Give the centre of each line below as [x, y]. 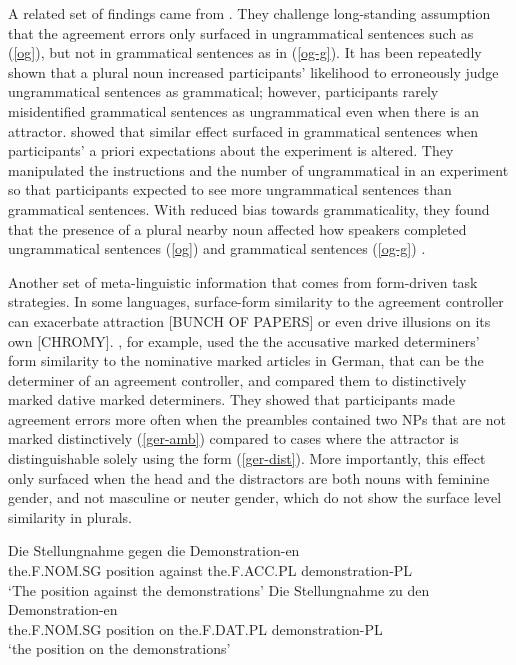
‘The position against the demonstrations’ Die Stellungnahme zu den [219, 589]
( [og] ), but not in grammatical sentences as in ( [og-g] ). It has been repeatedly [245, 52]
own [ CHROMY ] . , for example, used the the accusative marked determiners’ [244, 340]
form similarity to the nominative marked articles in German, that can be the [246, 360]
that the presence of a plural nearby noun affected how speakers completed [237, 228]
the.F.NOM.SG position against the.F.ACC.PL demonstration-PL [210, 570]
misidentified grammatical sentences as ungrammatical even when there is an [244, 110]
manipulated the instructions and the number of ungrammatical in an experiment [258, 169]
